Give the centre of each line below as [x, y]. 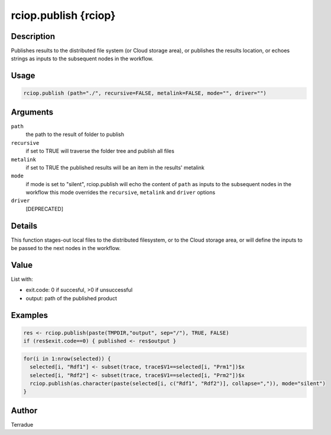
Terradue [22, 424]
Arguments [32, 112]
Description [33, 36]
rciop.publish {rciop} [63, 15]
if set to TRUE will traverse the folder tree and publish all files [100, 151]
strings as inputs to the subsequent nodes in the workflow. [82, 59]
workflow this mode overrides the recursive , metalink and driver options [121, 193]
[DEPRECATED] [45, 209]
